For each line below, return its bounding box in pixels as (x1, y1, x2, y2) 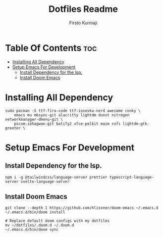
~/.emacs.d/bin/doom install (5, 210, 65, 215)
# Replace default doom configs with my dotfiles (5, 219, 110, 224)
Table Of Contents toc (5, 42, 97, 53)
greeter (5, 125, 21, 131)
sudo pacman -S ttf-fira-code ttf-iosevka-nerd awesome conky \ (5, 108, 141, 113)
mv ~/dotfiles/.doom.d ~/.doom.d (5, 223, 74, 228)
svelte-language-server (20, 179, 70, 184)
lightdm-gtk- (122, 121, 150, 126)
